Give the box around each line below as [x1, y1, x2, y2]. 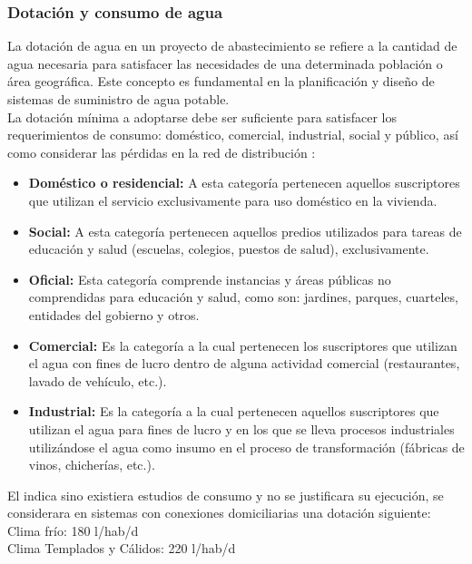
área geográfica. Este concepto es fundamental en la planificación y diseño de [7, 72, 435, 91]
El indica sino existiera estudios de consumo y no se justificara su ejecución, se [7, 485, 444, 504]
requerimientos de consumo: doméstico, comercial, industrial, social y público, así [7, 125, 458, 144]
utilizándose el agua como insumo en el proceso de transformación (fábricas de [28, 437, 465, 456]
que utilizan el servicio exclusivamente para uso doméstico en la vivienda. [28, 190, 438, 209]
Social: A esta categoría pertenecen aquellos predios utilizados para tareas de [28, 221, 462, 240]
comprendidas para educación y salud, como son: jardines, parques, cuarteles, [28, 287, 458, 306]
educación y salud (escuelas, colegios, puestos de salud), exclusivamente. [28, 239, 429, 258]
